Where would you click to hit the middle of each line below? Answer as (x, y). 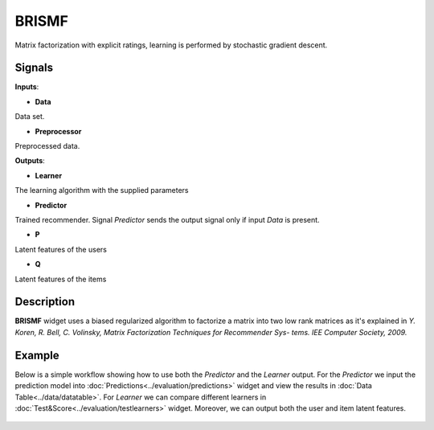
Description (45, 302)
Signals (34, 68)
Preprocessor (58, 131)
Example (37, 355)
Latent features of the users (61, 249)
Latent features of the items (61, 279)
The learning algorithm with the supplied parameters (102, 190)
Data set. (30, 117)
